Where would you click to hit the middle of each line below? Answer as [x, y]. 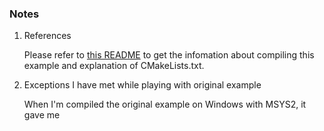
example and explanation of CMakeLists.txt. [114, 66]
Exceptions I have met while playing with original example [142, 85]
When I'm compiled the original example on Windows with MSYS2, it [165, 104]
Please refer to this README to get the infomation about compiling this [169, 55]
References [47, 36]
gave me [42, 115]
